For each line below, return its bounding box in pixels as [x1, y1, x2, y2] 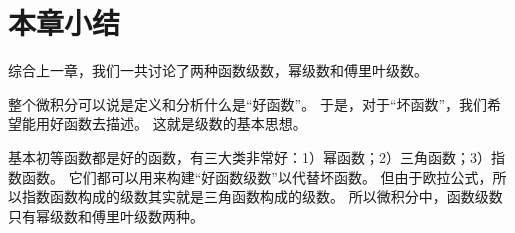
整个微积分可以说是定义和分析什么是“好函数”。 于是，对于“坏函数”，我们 [8, 93, 488, 114]
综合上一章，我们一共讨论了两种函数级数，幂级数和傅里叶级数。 [8, 60, 428, 81]
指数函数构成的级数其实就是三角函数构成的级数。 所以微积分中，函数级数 [21, 186, 503, 207]
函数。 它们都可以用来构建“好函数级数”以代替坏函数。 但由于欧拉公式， [21, 166, 493, 187]
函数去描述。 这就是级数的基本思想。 [63, 113, 307, 134]
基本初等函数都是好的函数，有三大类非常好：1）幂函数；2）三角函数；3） [8, 146, 491, 167]
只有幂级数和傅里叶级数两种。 [8, 205, 204, 226]
